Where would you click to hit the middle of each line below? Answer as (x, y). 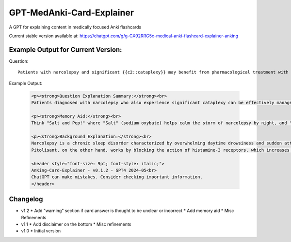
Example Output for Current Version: (65, 50)
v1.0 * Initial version (41, 231)
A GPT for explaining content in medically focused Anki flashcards (75, 27)
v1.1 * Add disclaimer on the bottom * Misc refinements (76, 224)
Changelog (26, 199)
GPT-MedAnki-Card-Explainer (72, 13)
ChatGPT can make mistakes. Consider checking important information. (117, 177)
